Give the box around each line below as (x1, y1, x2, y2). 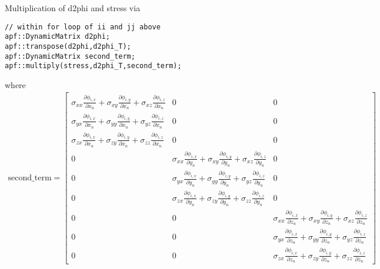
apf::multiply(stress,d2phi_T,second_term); (5, 62, 182, 70)
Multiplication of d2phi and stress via (5, 2, 141, 14)
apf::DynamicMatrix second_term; (5, 52, 135, 60)
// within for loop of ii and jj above (5, 22, 161, 31)
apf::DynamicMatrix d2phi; (5, 32, 110, 41)
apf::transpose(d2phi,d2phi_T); (5, 42, 131, 51)
